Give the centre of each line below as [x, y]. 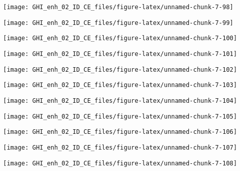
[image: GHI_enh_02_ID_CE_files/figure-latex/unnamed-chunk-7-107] [120, 147]
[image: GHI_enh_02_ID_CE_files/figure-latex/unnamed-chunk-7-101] [120, 54]
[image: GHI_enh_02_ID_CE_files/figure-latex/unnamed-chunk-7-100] [120, 38]
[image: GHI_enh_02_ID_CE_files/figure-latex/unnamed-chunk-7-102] [120, 69]
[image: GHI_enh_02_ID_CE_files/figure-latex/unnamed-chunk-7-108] [120, 163]
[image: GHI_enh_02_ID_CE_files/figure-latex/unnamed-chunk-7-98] [118, 7]
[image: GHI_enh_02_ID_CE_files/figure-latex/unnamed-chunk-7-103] [120, 85]
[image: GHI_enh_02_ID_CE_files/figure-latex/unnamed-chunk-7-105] [120, 116]
